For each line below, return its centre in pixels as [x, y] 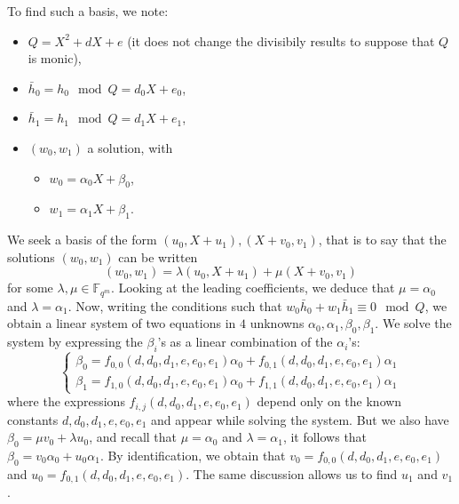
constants [33, 419]
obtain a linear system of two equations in [122, 323]
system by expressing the [75, 342]
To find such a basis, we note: [88, 11]
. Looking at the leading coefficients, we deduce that [253, 288]
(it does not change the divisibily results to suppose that [281, 40]
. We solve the [413, 323]
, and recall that [133, 437]
